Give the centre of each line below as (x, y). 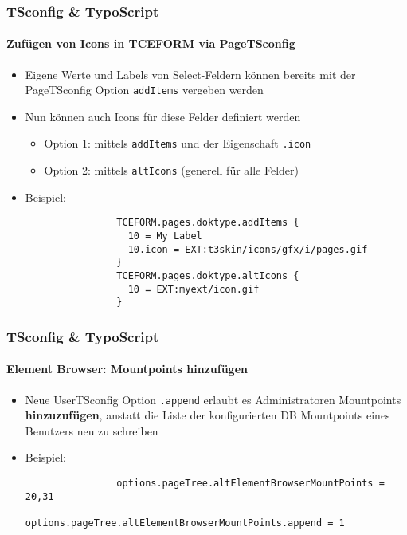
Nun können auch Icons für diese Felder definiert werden (163, 116)
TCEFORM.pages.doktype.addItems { (208, 223)
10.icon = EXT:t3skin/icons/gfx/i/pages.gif (248, 249)
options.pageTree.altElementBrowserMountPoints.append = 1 (185, 523)
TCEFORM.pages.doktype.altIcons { (208, 276)
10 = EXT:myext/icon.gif (194, 289)
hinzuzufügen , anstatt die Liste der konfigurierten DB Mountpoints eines (207, 415)
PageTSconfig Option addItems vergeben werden (144, 90)
